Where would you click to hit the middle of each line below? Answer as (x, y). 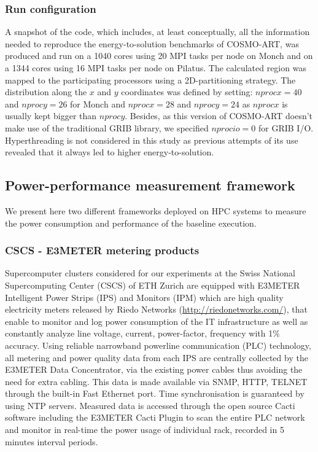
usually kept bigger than (51, 116)
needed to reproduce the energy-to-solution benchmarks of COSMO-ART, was (152, 43)
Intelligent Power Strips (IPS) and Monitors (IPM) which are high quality (144, 297)
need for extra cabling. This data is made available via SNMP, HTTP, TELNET (156, 381)
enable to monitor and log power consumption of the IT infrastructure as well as (157, 321)
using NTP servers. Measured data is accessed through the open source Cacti (150, 405)
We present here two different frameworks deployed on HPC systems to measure (156, 210)
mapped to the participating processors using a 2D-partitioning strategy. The (150, 80)
